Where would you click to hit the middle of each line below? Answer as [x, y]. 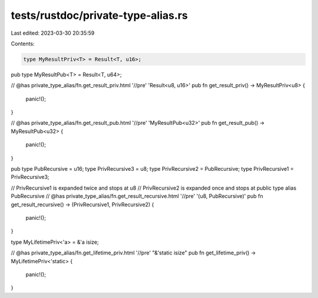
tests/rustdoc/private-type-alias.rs [99, 15]
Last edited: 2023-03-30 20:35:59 [53, 33]
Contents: [23, 44]
